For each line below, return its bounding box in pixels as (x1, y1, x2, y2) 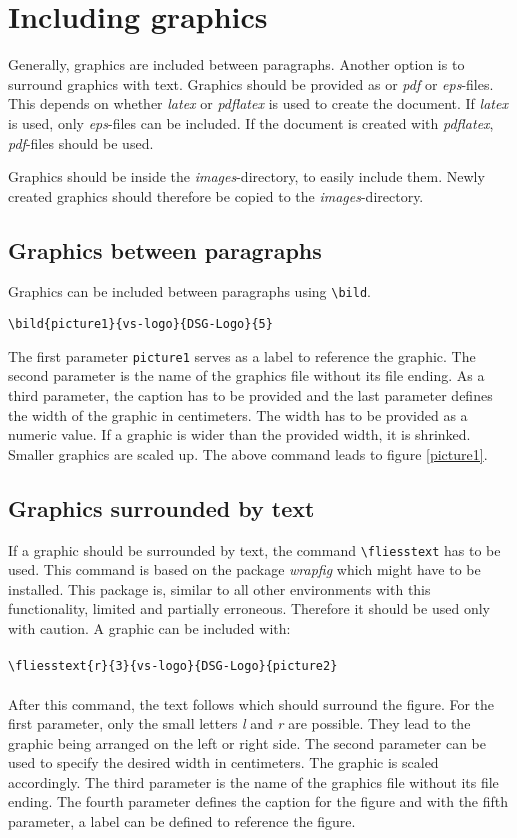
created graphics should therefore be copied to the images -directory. (8, 185, 424, 206)
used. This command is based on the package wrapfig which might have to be (8, 559, 481, 580)
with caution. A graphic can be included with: (8, 618, 291, 639)
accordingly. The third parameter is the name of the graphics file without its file (8, 771, 499, 792)
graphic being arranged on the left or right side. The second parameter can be (8, 732, 486, 753)
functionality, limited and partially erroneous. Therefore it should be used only (8, 598, 490, 619)
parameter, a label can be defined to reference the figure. (8, 811, 356, 832)
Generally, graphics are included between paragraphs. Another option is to (8, 54, 465, 75)
